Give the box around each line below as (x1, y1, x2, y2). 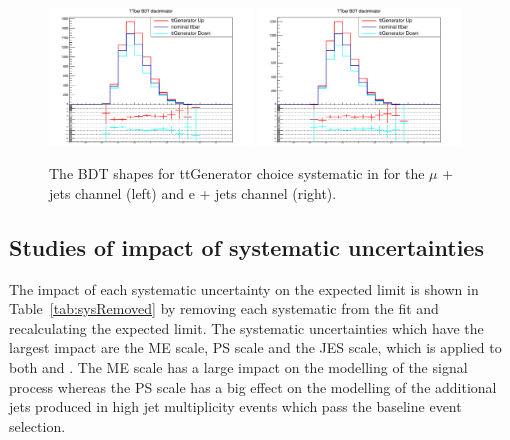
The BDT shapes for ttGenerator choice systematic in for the (49, 163, 425, 184)
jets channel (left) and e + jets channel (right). (49, 182, 337, 203)
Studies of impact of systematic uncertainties (9, 231, 484, 262)
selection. (9, 415, 66, 436)
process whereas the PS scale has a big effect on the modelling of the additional (9, 376, 497, 397)
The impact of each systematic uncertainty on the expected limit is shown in (9, 278, 479, 299)
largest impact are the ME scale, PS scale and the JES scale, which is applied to (9, 337, 502, 358)
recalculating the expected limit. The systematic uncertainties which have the (9, 317, 484, 338)
